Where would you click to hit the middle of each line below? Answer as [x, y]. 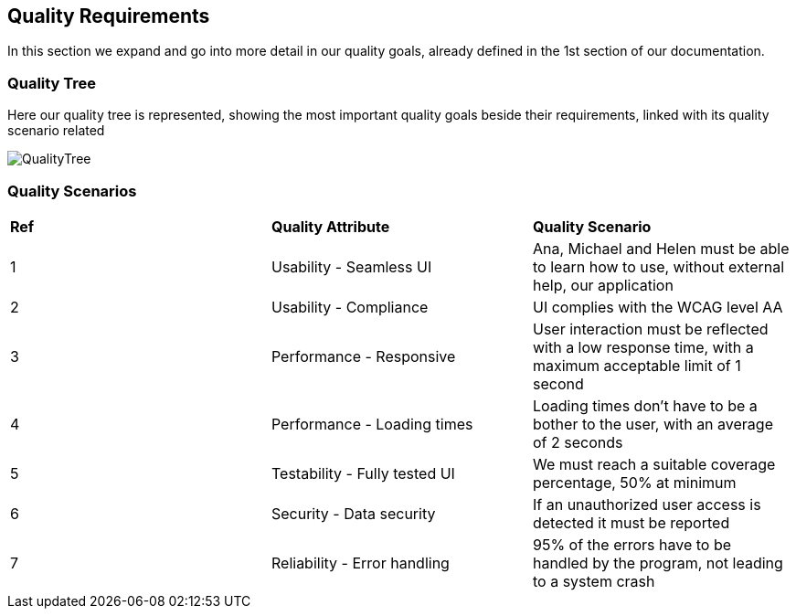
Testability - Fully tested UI [363, 473]
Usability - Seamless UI [351, 266]
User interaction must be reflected [650, 329]
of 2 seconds [578, 442]
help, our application [603, 285]
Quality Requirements [109, 16]
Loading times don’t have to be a [645, 405]
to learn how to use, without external [658, 266]
